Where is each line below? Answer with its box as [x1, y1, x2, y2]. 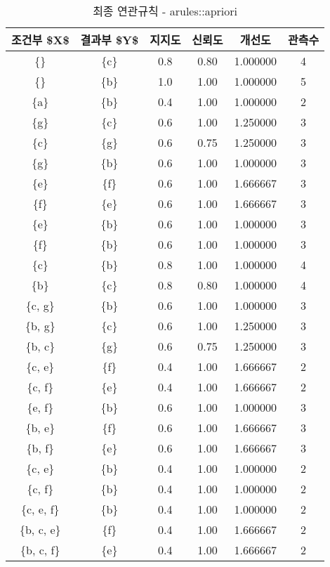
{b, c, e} [19, 521, 61, 537]
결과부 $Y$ [80, 32, 139, 48]
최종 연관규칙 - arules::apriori [93, 3, 238, 19]
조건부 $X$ [11, 32, 70, 48]
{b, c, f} [20, 542, 60, 558]
